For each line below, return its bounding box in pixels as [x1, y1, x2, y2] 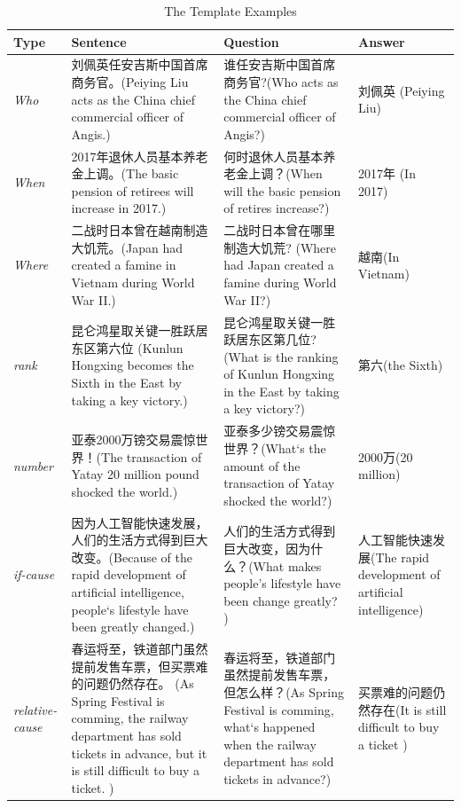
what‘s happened [223, 718, 316, 736]
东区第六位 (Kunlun [71, 338, 184, 357]
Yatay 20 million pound [71, 465, 199, 483]
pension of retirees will [71, 181, 194, 200]
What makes [253, 556, 322, 575]
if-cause [13, 565, 55, 584]
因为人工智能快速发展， [71, 513, 208, 531]
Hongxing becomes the [71, 356, 194, 374]
